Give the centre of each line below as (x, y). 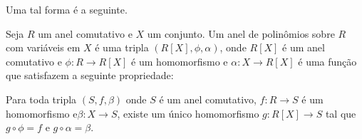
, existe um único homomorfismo (188, 113)
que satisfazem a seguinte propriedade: (90, 75)
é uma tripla (122, 47)
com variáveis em (43, 47)
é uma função (327, 61)
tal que (341, 113)
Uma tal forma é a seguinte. (67, 9)
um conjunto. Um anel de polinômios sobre (241, 33)
